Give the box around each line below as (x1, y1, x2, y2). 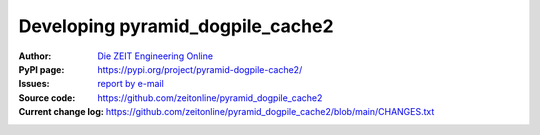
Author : (18, 50, 52, 62)
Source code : (18, 91, 76, 104)
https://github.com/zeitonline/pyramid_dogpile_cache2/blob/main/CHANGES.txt (105, 106, 435, 118)
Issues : (18, 78, 50, 90)
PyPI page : (18, 63, 65, 75)
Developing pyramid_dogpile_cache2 (18, 15, 334, 37)
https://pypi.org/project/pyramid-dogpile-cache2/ (97, 63, 303, 75)
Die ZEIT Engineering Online (97, 50, 214, 62)
